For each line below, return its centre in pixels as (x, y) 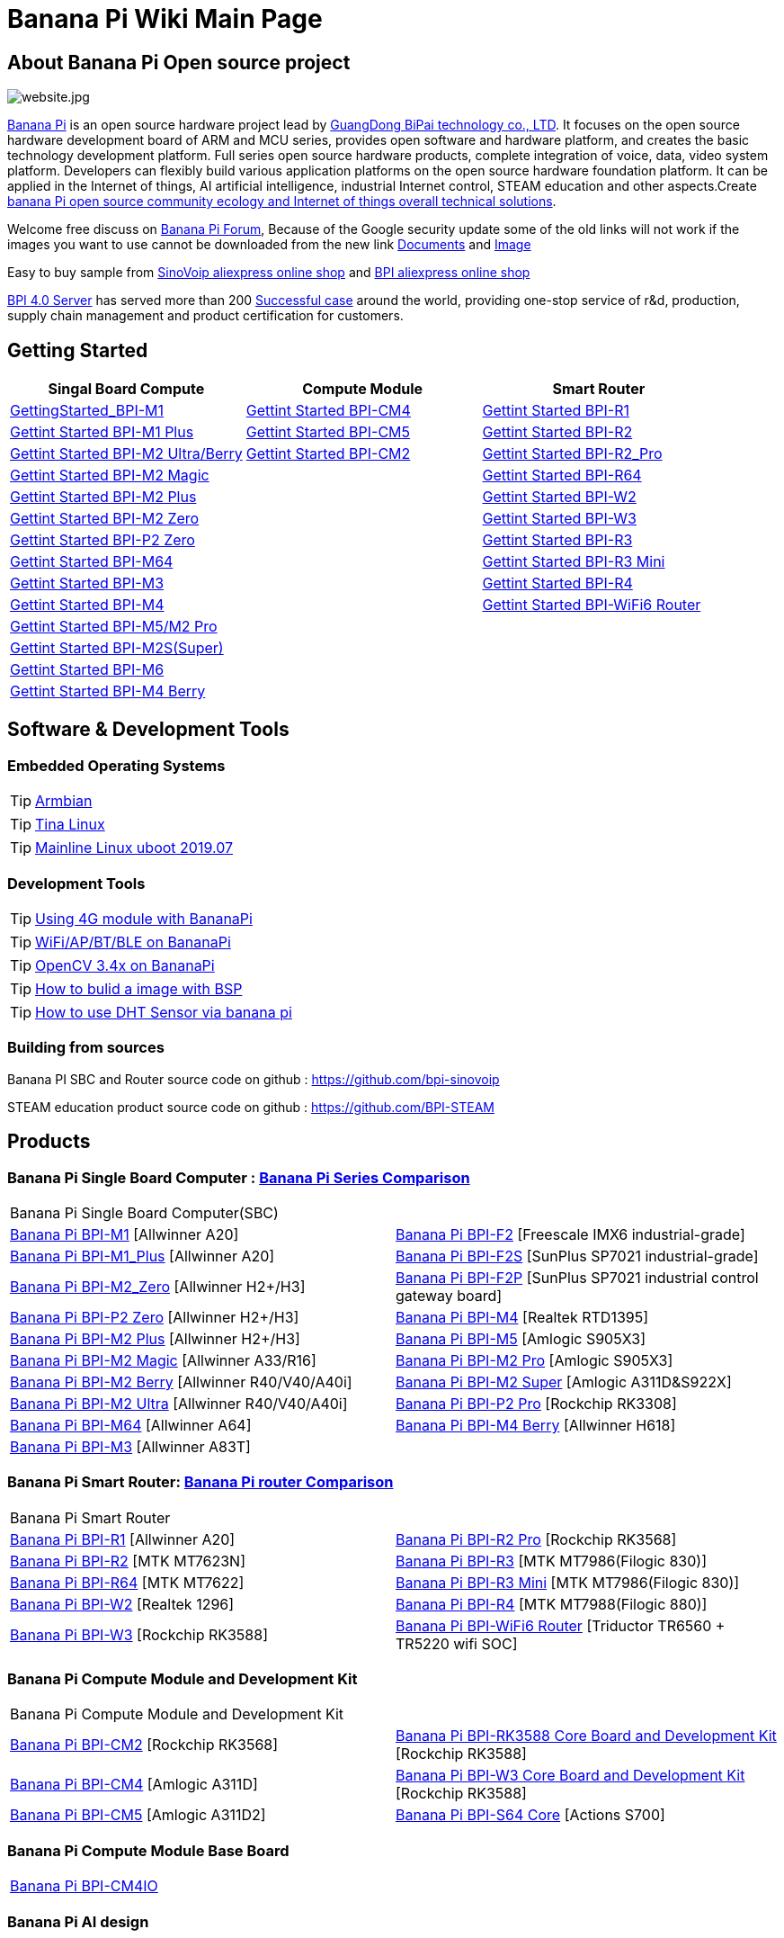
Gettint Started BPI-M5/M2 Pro (114, 627)
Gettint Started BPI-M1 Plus (102, 432)
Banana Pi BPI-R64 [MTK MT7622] (127, 1582)
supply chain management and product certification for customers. (205, 316)
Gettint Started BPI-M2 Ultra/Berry (126, 454)
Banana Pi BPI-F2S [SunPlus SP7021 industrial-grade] (577, 1256)
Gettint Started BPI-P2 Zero (102, 540)
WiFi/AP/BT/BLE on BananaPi (133, 942)
